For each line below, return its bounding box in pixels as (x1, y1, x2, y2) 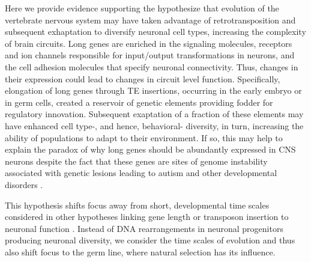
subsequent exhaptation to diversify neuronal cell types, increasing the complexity (5, 25, 306, 38)
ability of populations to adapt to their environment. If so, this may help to (5, 131, 283, 144)
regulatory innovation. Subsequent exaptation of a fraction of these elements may (5, 108, 304, 120)
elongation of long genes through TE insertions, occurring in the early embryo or (5, 84, 302, 97)
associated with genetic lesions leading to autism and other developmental (5, 166, 277, 179)
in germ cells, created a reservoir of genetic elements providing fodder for (5, 96, 273, 108)
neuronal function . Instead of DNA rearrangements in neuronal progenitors (5, 222, 283, 234)
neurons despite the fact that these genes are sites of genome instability (5, 154, 268, 167)
